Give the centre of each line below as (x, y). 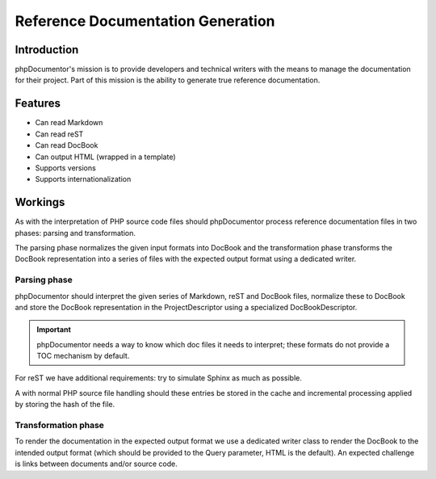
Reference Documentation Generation (145, 21)
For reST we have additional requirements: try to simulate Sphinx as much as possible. (158, 378)
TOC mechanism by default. (83, 356)
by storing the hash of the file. (65, 405)
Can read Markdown (69, 123)
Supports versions (65, 168)
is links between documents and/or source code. (96, 464)
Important (54, 330)
